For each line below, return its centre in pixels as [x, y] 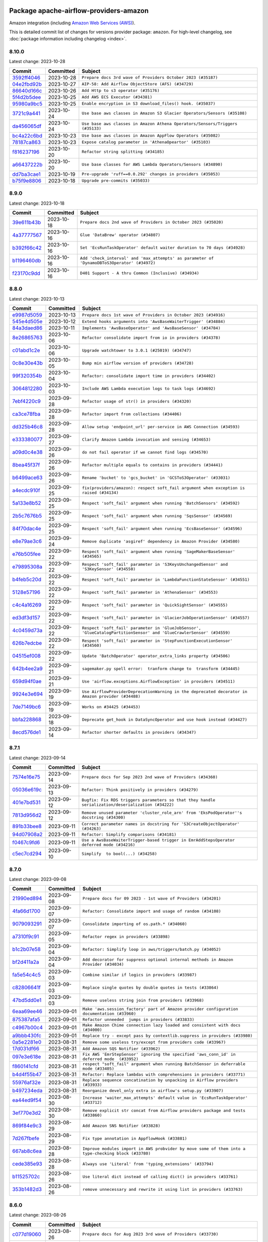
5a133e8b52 [27, 503]
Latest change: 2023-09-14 [37, 758]
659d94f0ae [27, 682]
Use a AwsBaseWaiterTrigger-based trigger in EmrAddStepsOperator [158, 840]
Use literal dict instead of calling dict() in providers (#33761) [160, 1177]
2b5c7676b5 [27, 516]
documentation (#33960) [109, 1014]
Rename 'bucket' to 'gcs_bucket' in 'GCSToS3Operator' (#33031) [156, 478]
